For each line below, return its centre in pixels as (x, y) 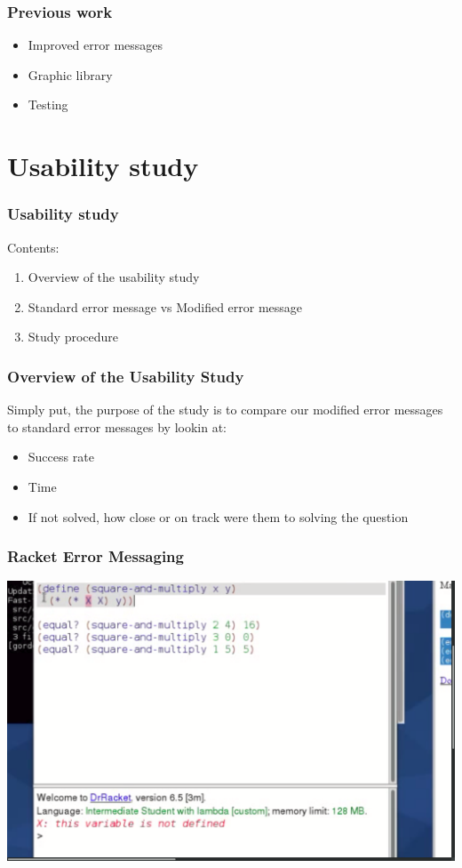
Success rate (61, 457)
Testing (48, 104)
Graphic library (70, 74)
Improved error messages (96, 45)
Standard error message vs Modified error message (165, 306)
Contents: (33, 247)
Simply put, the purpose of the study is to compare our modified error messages (225, 410)
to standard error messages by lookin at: (117, 426)
